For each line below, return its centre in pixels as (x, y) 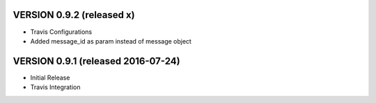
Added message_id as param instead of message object (111, 41)
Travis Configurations (61, 32)
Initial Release (50, 77)
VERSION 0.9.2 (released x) (74, 15)
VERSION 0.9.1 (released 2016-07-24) (96, 61)
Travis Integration (55, 87)
